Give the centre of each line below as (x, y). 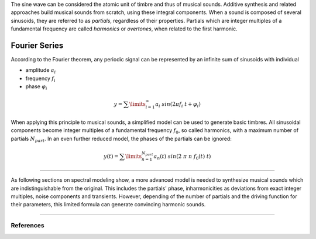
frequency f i (40, 79)
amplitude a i (41, 71)
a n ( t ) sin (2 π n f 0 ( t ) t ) (182, 157)
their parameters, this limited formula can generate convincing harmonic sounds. (108, 205)
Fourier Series (37, 45)
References (28, 226)
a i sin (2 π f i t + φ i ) (178, 105)
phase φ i (36, 87)
